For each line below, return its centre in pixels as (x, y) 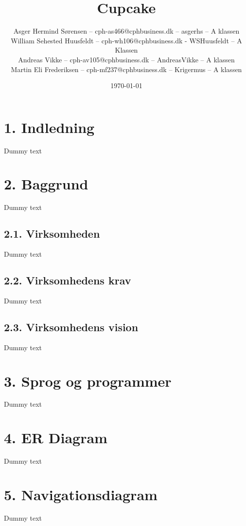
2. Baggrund (46, 184)
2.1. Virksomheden (52, 234)
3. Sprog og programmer (88, 381)
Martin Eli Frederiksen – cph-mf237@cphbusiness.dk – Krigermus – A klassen (126, 69)
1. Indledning (49, 127)
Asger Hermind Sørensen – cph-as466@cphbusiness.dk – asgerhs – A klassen (126, 31)
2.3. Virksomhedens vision (71, 327)
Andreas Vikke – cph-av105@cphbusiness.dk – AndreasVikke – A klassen (126, 59)
